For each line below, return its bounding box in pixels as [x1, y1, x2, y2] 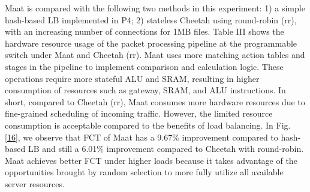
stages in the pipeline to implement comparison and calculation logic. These [5, 60, 284, 72]
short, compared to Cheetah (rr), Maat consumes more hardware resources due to [5, 95, 305, 108]
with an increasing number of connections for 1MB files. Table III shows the [5, 25, 284, 38]
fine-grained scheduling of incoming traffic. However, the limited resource [5, 107, 273, 120]
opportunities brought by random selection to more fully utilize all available [5, 166, 284, 178]
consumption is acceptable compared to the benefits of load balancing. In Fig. [5, 118, 291, 131]
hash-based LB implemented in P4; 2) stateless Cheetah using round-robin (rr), [5, 13, 297, 26]
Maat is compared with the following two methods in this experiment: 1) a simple [5, 2, 305, 14]
